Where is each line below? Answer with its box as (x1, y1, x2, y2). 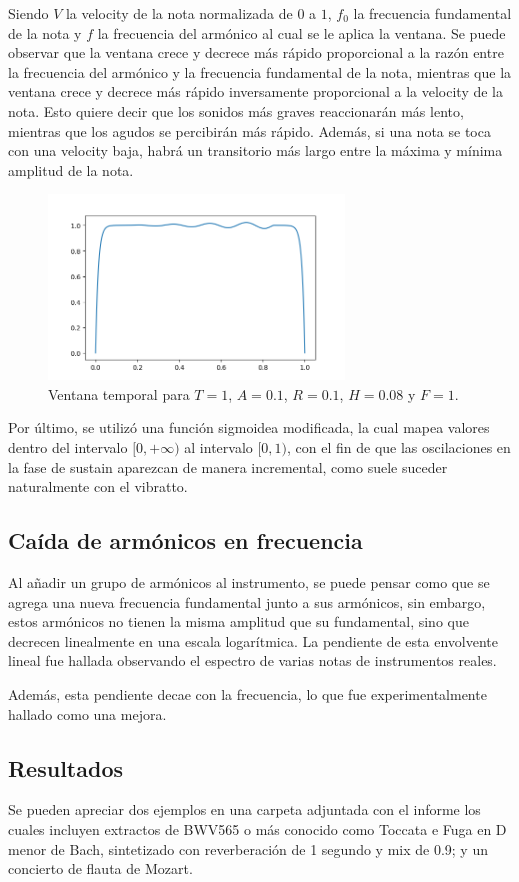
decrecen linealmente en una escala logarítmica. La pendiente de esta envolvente (8, 630, 498, 651)
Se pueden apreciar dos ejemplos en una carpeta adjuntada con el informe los (8, 799, 481, 820)
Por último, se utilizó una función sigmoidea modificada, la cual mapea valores (8, 417, 490, 438)
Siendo (8, 3, 49, 23)
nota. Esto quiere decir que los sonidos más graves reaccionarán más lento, (8, 100, 464, 121)
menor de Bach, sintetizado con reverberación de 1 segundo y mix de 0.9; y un (8, 838, 488, 859)
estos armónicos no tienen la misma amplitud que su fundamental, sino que (8, 611, 469, 632)
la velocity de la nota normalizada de (65, 3, 293, 23)
